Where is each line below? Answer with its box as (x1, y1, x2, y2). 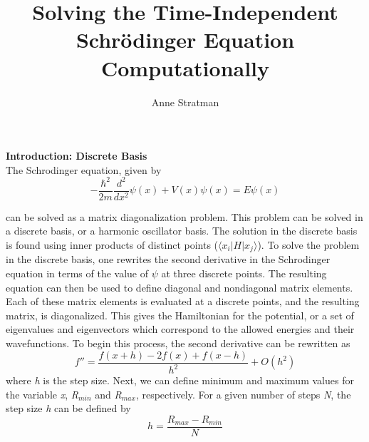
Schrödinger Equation (76, 25, 295, 54)
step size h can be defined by (6, 401, 131, 416)
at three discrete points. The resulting (161, 266, 327, 281)
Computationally (100, 53, 270, 82)
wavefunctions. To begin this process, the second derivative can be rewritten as (6, 336, 350, 351)
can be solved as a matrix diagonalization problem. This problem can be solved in (6, 209, 363, 224)
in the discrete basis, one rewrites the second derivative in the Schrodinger (6, 252, 331, 267)
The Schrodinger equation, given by (6, 162, 162, 177)
